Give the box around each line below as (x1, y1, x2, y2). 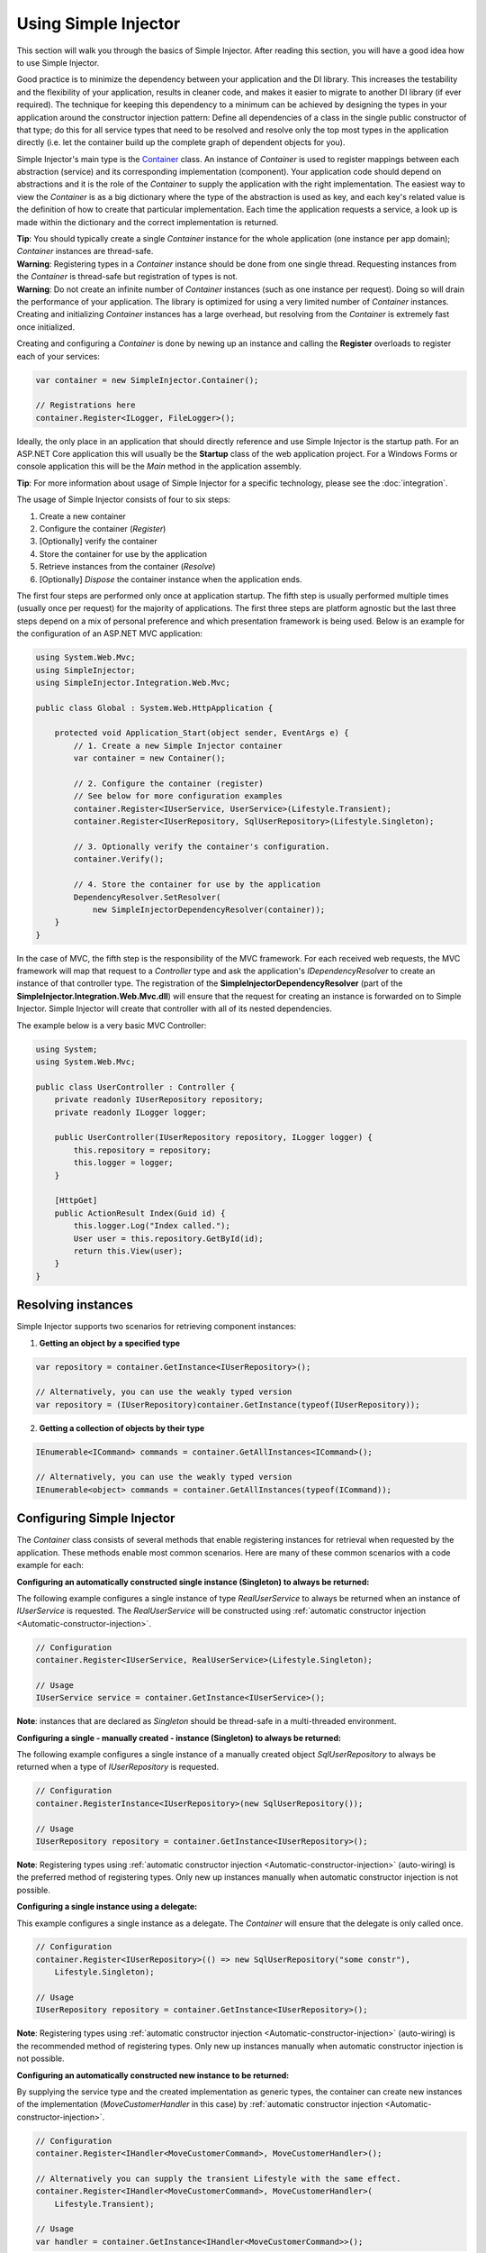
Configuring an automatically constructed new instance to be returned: (16, 2069, 290, 2081)
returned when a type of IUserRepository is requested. (16, 1762, 220, 1773)
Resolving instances (16, 1298, 134, 1313)
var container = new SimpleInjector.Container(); (35, 375, 259, 385)
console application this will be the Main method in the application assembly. (16, 461, 301, 472)
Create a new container (39, 510, 126, 522)
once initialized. (16, 321, 76, 333)
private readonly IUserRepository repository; (54, 1095, 265, 1105)
